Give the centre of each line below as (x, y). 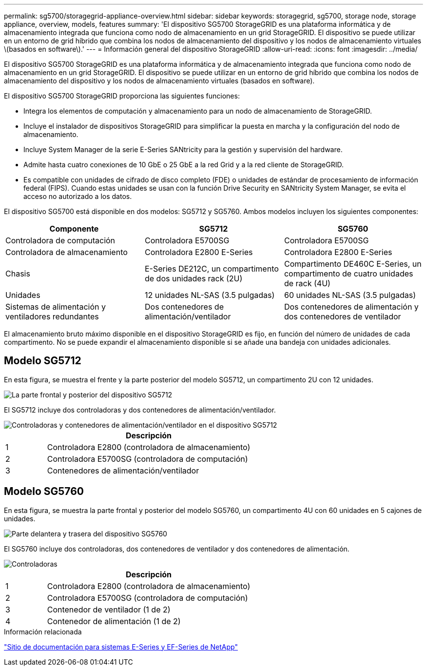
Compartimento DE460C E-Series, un (353, 264)
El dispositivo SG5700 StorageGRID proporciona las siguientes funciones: (122, 96)
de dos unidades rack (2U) (194, 278)
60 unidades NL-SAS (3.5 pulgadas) (350, 295)
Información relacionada (43, 631)
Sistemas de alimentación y (56, 307)
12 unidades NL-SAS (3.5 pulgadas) (210, 295)
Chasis (18, 274)
